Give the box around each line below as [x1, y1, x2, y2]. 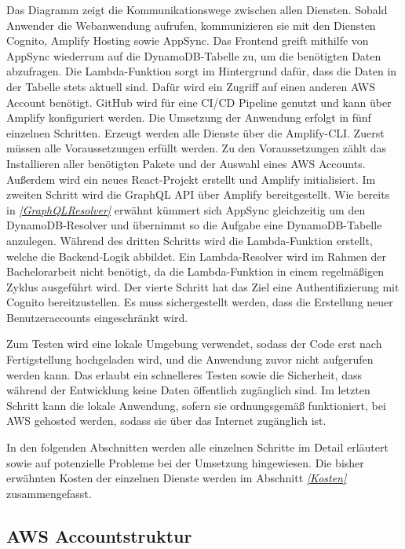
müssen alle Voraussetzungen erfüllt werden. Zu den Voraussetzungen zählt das [6, 140, 387, 156]
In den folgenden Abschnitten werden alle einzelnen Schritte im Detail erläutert [6, 439, 389, 456]
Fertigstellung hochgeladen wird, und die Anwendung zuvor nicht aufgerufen [6, 351, 374, 368]
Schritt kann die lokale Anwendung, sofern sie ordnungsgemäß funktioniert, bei [6, 397, 386, 413]
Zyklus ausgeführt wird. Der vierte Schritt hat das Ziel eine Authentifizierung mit [6, 278, 400, 295]
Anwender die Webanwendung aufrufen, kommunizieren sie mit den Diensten [6, 16, 376, 33]
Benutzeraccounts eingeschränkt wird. [6, 309, 188, 325]
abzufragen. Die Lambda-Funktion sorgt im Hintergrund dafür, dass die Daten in [6, 63, 397, 79]
